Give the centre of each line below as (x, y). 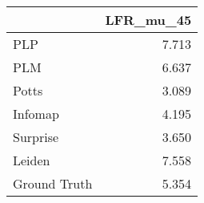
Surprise (36, 137)
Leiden (32, 160)
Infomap (36, 114)
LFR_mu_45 (148, 20)
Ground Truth (53, 183)
